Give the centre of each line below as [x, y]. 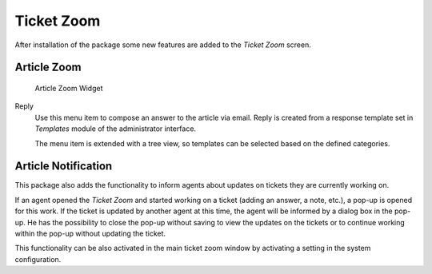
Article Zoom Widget [69, 88]
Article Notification [64, 167]
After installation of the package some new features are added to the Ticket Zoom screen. [163, 45]
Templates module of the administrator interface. [115, 129]
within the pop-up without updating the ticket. [90, 233]
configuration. [38, 259]
